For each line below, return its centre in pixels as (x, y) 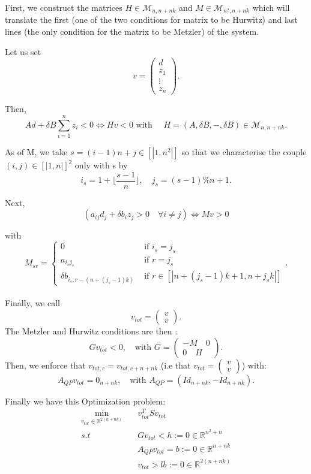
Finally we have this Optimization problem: (85, 401)
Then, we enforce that (45, 365)
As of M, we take (36, 152)
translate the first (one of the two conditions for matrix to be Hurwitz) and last (151, 19)
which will (271, 7)
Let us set (23, 51)
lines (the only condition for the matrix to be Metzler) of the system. (132, 31)
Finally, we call (32, 303)
